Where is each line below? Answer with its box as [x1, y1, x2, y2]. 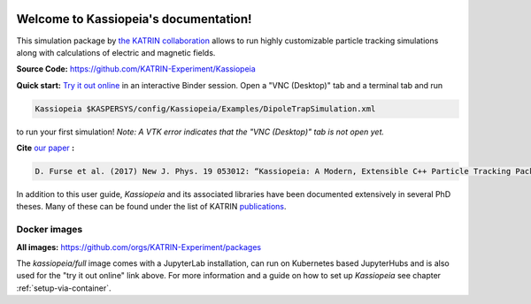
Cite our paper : [16, 142, 75, 154]
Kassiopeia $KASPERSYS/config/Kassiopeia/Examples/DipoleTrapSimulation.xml [35, 103, 376, 114]
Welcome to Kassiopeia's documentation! [16, 11, 252, 27]
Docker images [16, 224, 83, 236]
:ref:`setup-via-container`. [16, 283, 112, 293]
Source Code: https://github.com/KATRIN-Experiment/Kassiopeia [16, 64, 256, 74]
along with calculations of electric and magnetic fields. [16, 47, 216, 57]
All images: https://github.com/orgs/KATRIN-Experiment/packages [16, 241, 261, 252]
